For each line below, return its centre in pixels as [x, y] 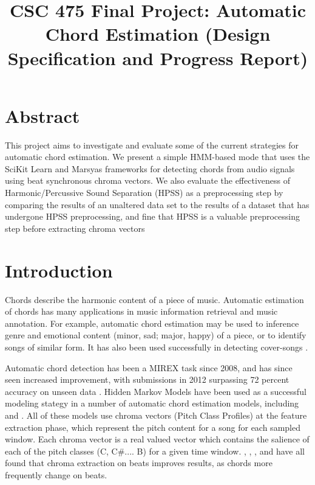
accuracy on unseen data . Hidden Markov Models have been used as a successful [156, 391]
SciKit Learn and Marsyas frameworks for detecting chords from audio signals [150, 168]
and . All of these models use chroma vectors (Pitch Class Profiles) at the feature [156, 415]
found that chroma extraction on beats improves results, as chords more [139, 463]
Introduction [59, 270]
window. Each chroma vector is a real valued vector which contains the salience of [157, 439]
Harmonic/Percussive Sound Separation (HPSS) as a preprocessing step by [144, 193]
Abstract [42, 115]
